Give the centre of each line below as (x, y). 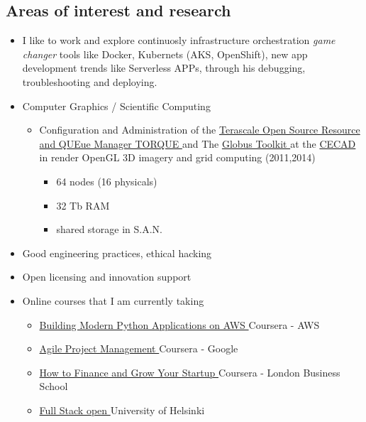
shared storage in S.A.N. (109, 229)
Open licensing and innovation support (107, 277)
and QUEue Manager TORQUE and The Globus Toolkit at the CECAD (198, 143)
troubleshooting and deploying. (90, 81)
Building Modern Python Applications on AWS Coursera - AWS (179, 324)
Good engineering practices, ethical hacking (117, 253)
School (54, 386)
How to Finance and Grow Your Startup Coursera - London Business (190, 372)
